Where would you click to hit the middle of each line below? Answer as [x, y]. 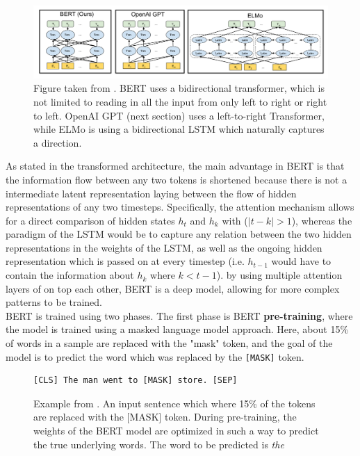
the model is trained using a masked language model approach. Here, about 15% [177, 329]
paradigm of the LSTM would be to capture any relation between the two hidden [179, 234]
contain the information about [70, 275]
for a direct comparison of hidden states [90, 220]
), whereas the [322, 220]
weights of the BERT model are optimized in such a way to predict [176, 431]
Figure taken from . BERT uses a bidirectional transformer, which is [179, 88]
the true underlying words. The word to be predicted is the [159, 444]
